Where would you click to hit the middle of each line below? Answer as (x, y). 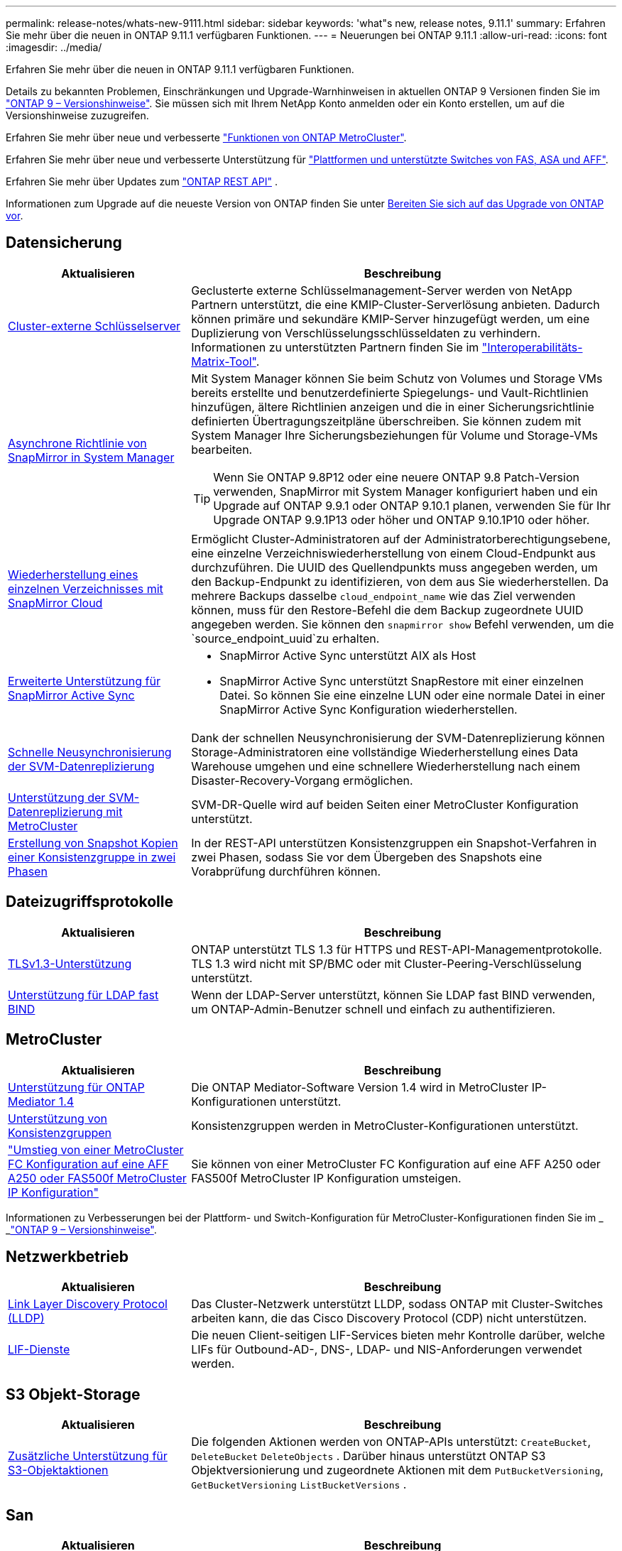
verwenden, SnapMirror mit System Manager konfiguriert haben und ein (405, 491)
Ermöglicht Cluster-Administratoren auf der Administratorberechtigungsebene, (401, 539)
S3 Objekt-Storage (73, 1394)
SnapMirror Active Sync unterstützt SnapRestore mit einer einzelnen (402, 681)
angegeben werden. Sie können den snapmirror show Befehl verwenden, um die (403, 624)
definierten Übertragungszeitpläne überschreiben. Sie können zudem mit (386, 421)
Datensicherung (64, 243)
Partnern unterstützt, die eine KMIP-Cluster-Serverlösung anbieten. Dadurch (395, 304)
